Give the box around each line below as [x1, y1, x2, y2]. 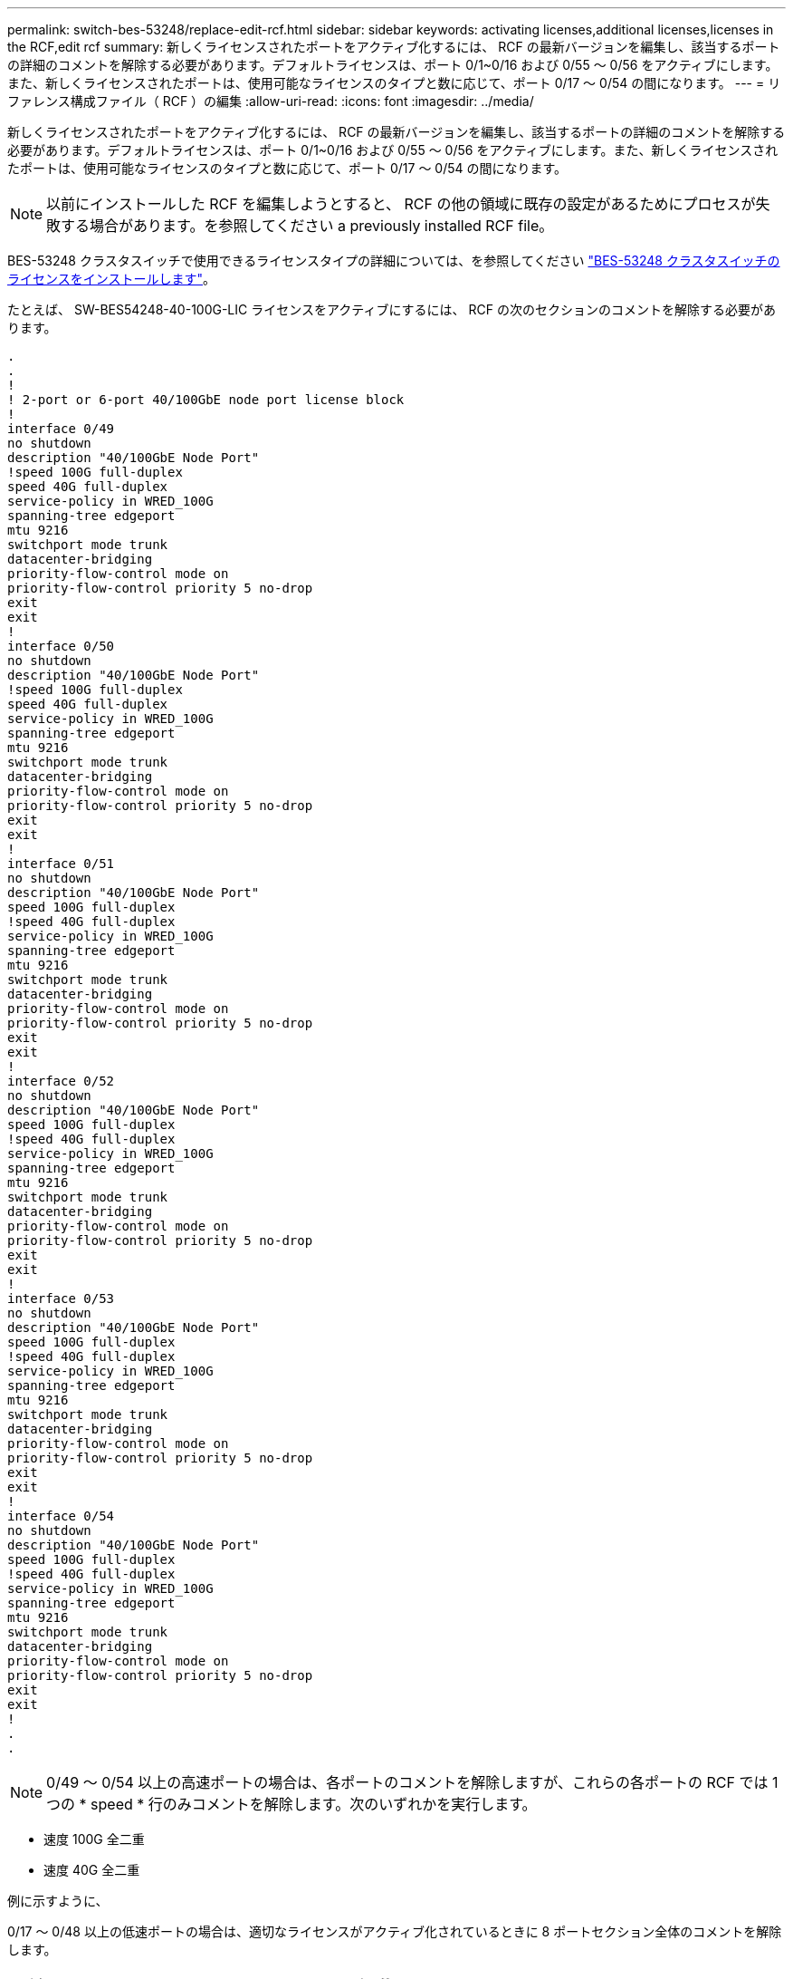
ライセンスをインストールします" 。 [7, 271, 215, 286]
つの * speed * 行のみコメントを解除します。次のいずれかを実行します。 [46, 1795, 537, 1813]
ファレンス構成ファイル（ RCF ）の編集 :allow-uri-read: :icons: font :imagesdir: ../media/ [7, 93, 534, 109]
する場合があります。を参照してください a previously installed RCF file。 [61, 217, 554, 235]
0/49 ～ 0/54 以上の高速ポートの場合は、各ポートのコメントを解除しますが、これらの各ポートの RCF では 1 [46, 1773, 779, 1791]
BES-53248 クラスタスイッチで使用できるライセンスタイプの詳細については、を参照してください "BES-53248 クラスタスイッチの [7, 253, 780, 268]
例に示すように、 [7, 1893, 109, 1908]
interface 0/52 [7, 1074, 115, 1088]
